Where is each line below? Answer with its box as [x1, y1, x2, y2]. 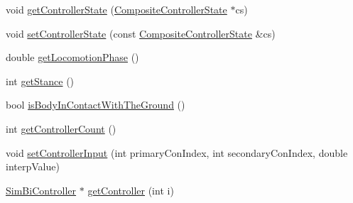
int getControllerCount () [6, 121, 116, 136]
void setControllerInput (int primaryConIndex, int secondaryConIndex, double [6, 145, 348, 160]
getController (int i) [87, 182, 174, 197]
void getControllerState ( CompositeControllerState [6, 2, 227, 16]
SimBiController [6, 182, 77, 197]
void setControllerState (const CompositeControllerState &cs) [6, 26, 276, 40]
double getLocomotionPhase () [6, 50, 139, 65]
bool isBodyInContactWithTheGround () [6, 97, 185, 112]
